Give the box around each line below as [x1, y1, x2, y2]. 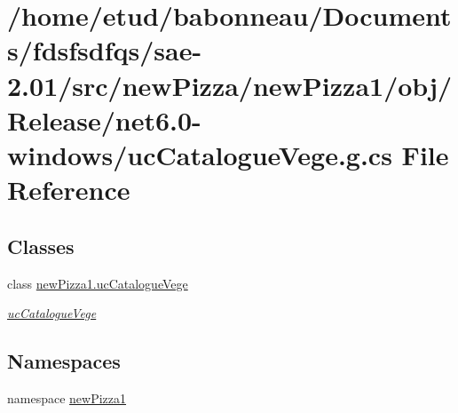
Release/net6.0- [7, 101, 201, 138]
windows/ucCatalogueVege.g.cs [7, 136, 392, 172]
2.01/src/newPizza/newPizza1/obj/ [7, 67, 453, 103]
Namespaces [7, 347, 121, 375]
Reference [7, 171, 130, 208]
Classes [7, 232, 75, 259]
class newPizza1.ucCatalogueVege [7, 274, 188, 292]
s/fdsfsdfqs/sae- [7, 32, 202, 68]
